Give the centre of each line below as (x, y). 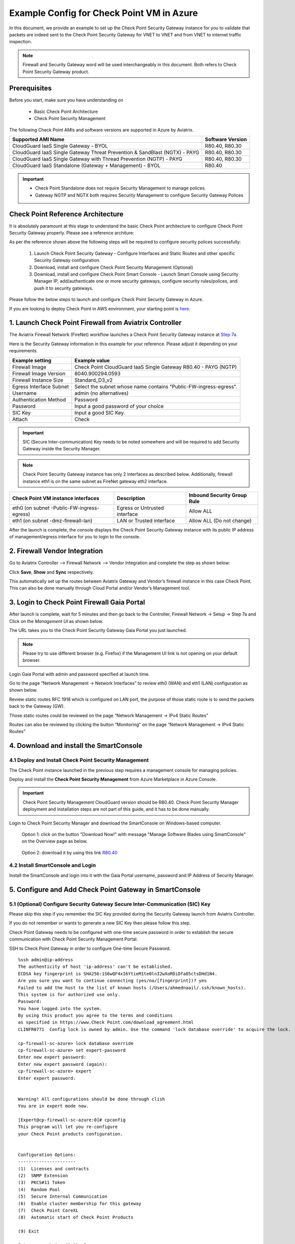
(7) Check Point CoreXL (48, 1211)
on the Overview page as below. (55, 841)
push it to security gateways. (64, 288)
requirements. (24, 351)
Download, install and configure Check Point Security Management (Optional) (114, 267)
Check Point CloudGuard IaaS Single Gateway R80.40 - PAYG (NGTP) (156, 367)
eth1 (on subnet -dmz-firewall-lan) (52, 520)
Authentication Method (39, 400)
